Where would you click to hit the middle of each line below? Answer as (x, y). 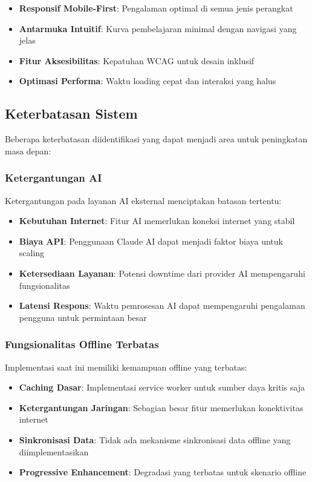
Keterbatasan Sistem (71, 114)
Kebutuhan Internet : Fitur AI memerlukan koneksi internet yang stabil (157, 221)
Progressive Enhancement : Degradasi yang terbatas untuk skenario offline (163, 472)
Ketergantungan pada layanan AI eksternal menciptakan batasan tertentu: (143, 200)
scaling (32, 253)
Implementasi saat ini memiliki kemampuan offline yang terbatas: (126, 367)
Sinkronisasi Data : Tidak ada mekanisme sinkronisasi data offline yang (155, 439)
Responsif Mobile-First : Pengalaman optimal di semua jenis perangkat (156, 8)
